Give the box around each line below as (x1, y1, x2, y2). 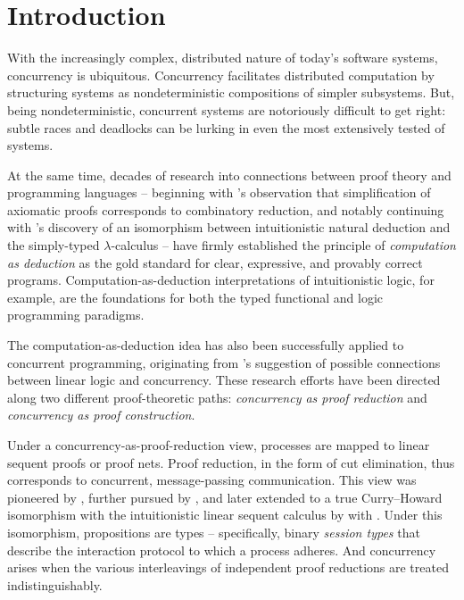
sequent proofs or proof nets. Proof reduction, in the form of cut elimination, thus (7, 453, 455, 471)
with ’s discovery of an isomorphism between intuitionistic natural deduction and (7, 218, 451, 237)
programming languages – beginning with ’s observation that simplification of (7, 183, 431, 202)
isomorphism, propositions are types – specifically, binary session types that (7, 522, 420, 541)
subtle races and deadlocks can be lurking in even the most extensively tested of (7, 118, 445, 137)
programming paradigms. (7, 305, 145, 324)
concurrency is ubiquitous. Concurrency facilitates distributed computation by (7, 65, 435, 84)
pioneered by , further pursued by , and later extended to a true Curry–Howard (7, 487, 443, 506)
